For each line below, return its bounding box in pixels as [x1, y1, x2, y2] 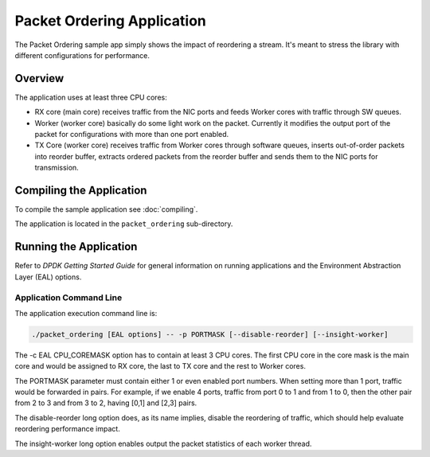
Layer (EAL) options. [14, 271, 82, 282]
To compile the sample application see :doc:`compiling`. [14, 205, 198, 214]
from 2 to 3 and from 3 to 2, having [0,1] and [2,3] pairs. [14, 398, 197, 408]
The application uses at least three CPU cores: [14, 92, 167, 102]
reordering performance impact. [14, 424, 121, 434]
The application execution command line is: [14, 308, 158, 318]
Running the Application [14, 240, 138, 254]
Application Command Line [14, 291, 123, 303]
